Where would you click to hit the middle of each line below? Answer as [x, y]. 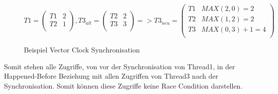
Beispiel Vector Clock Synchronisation [82, 50]
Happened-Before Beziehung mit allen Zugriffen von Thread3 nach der [111, 76]
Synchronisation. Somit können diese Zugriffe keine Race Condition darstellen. [123, 85]
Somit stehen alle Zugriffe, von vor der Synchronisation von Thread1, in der [120, 66]
